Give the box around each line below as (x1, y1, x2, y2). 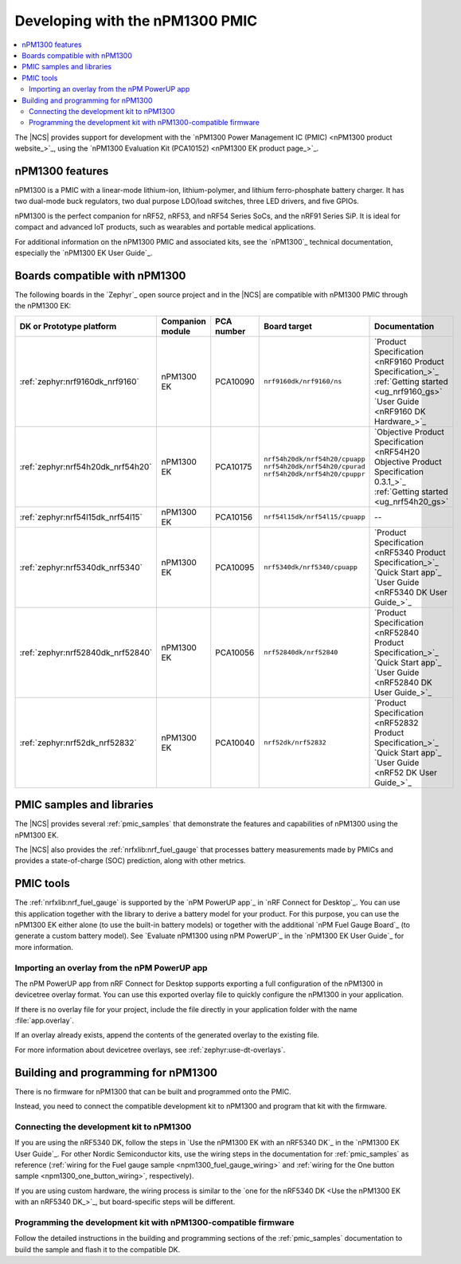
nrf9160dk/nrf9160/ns (264, 377, 342, 386)
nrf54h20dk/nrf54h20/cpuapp (264, 455, 365, 464)
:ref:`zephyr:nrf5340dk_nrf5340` (19, 562, 143, 573)
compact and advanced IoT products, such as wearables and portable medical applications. (14, 222, 316, 232)
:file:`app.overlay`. (14, 1016, 75, 1026)
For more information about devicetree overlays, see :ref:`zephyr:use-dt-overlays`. (14, 1045, 286, 1054)
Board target (264, 320, 312, 332)
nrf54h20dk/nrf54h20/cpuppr (264, 470, 365, 478)
